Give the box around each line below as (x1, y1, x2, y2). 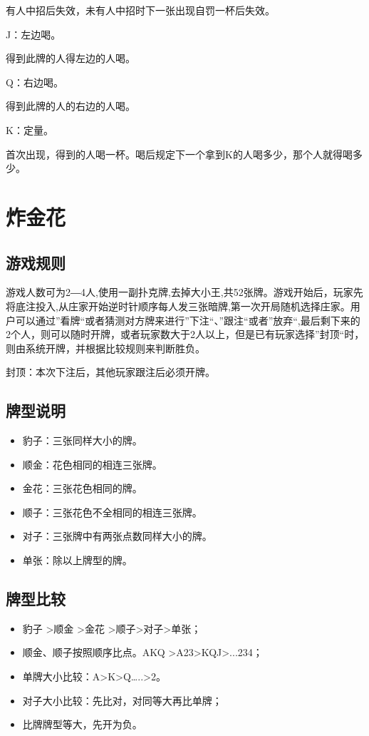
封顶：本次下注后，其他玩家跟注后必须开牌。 (6, 364, 215, 379)
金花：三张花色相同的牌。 (22, 481, 142, 496)
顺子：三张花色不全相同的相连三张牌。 (22, 504, 202, 519)
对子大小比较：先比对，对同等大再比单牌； (22, 692, 222, 707)
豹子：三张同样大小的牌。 (22, 433, 142, 448)
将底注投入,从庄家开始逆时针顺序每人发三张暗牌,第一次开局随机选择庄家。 (6, 298, 350, 313)
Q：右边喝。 (6, 74, 63, 89)
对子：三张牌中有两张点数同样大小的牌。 (22, 528, 212, 543)
